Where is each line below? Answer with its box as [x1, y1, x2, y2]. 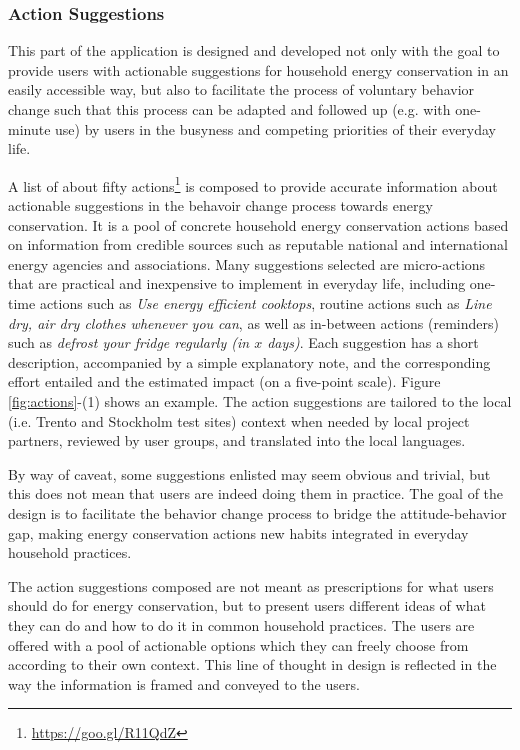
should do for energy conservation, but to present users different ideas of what [8, 595, 486, 616]
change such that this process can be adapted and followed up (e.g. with [8, 99, 451, 119]
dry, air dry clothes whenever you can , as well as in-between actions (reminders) [8, 312, 499, 333]
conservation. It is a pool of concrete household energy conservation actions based [8, 214, 509, 235]
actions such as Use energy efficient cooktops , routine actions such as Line [39, 293, 492, 313]
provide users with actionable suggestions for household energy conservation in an [8, 59, 509, 80]
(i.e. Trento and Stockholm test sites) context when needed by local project [8, 410, 470, 431]
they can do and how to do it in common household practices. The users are [8, 614, 475, 635]
